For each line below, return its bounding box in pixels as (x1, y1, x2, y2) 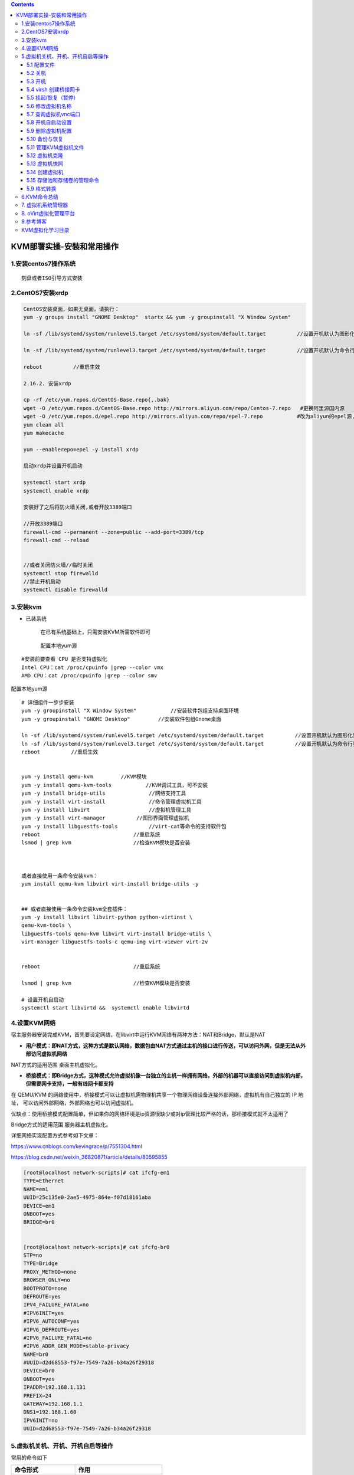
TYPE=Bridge (23, 1260, 58, 1267)
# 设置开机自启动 (21, 996, 64, 1003)
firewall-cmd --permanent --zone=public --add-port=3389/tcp (23, 529, 204, 535)
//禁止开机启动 (23, 578, 61, 585)
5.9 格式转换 (27, 185, 57, 192)
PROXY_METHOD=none (23, 1268, 77, 1275)
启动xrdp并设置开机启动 (23, 463, 83, 469)
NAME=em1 (23, 1186, 49, 1192)
